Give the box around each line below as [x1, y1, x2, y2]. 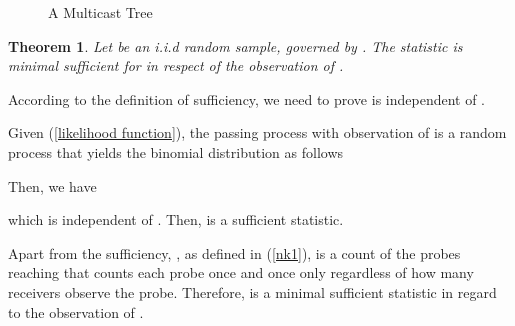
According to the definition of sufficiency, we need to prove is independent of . [8, 88, 486, 109]
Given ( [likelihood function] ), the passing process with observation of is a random [8, 122, 507, 143]
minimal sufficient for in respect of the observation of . [8, 55, 344, 76]
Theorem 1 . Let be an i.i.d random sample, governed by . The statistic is [8, 35, 463, 56]
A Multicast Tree [48, 2, 153, 22]
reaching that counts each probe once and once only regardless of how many [8, 262, 474, 283]
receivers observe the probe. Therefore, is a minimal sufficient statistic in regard [8, 281, 497, 302]
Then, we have [8, 175, 97, 196]
